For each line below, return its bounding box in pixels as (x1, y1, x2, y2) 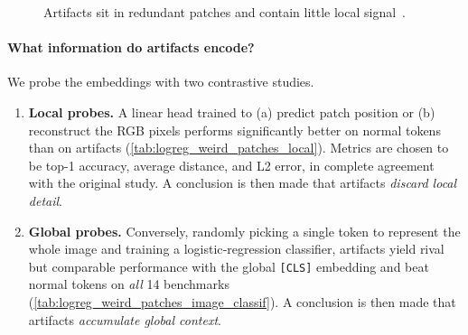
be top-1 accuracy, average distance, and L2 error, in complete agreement (28, 155, 435, 174)
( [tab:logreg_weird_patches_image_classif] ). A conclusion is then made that (28, 292, 456, 311)
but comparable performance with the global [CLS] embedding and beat (28, 256, 429, 275)
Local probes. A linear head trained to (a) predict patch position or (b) (28, 102, 435, 121)
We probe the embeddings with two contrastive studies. (7, 72, 314, 91)
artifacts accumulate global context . (28, 310, 221, 329)
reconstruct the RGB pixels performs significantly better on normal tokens (28, 120, 441, 139)
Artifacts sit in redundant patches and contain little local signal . (43, 3, 406, 21)
